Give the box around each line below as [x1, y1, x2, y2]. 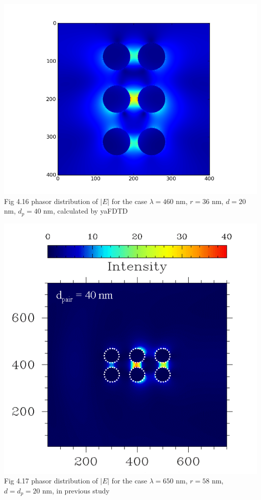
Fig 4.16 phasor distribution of [4, 195, 98, 206]
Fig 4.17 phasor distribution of [4, 475, 98, 486]
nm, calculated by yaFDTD [43, 206, 128, 216]
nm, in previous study [42, 485, 110, 496]
